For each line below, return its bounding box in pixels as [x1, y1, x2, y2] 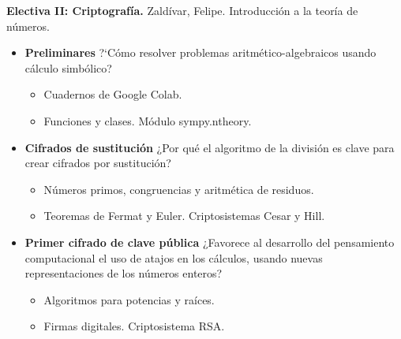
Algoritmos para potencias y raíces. [43, 291, 215, 307]
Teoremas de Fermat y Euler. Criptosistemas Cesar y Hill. [43, 207, 325, 224]
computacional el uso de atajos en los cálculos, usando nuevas [24, 249, 323, 266]
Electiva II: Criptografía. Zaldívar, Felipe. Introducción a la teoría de [6, 2, 358, 18]
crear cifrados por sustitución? [24, 155, 171, 171]
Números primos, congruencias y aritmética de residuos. [43, 181, 314, 197]
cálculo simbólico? [24, 59, 112, 76]
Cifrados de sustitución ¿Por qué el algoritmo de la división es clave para [24, 139, 395, 155]
